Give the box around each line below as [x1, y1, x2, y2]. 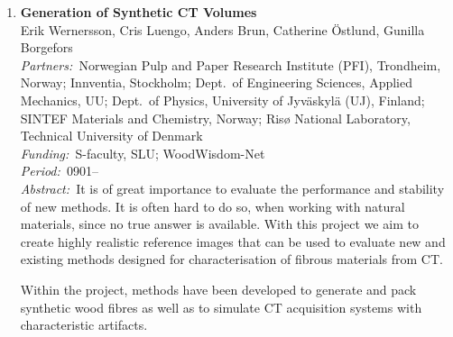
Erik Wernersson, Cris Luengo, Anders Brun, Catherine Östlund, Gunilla [20, 20, 425, 39]
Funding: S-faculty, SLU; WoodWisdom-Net [20, 143, 265, 162]
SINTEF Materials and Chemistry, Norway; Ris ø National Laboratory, [20, 108, 411, 127]
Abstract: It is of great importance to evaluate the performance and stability [20, 178, 445, 197]
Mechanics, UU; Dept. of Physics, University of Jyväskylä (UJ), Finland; [20, 90, 425, 109]
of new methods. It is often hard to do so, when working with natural [20, 196, 405, 215]
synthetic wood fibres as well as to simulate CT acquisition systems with [20, 297, 422, 316]
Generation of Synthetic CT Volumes [20, 3, 257, 21]
